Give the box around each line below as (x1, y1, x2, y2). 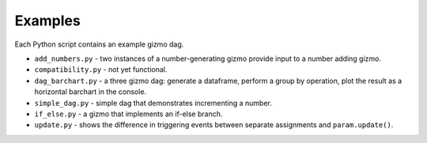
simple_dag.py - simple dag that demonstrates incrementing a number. (34, 98, 272, 107)
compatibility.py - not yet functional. (34, 65, 168, 74)
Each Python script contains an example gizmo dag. (14, 40, 184, 49)
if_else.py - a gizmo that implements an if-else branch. (34, 109, 223, 119)
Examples (14, 12, 81, 29)
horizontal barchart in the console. (34, 87, 146, 96)
